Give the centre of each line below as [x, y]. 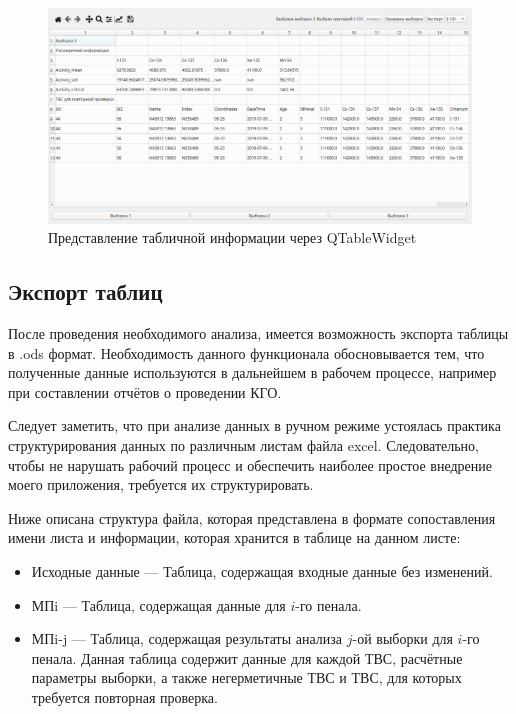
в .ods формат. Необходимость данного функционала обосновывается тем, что [246, 352]
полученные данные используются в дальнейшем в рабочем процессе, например [252, 372]
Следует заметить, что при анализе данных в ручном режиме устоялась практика [254, 425]
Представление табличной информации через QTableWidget [232, 237]
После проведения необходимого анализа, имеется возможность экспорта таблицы [258, 333]
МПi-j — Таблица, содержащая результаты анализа [187, 638]
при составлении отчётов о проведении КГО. [145, 391]
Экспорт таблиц [85, 291]
